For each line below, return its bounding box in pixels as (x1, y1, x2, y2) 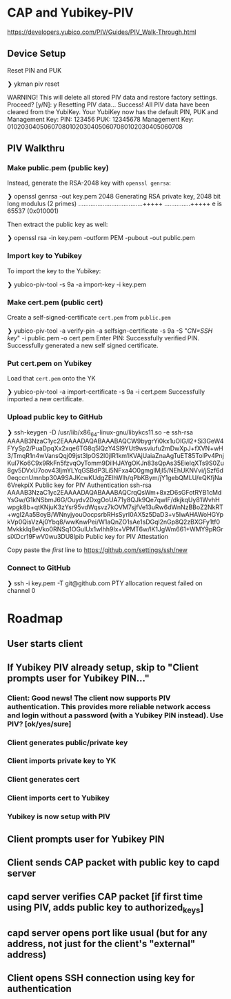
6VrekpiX (7, 481, 34, 489)
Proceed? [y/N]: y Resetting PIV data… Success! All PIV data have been (7, 100, 210, 109)
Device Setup (7, 48, 66, 59)
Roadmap (7, 610, 63, 626)
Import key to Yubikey (7, 251, 83, 261)
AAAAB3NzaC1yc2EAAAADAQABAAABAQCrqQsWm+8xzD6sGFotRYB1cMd (7, 488, 222, 497)
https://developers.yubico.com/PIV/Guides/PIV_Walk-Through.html (7, 28, 197, 36)
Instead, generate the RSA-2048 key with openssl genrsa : (7, 178, 171, 187)
